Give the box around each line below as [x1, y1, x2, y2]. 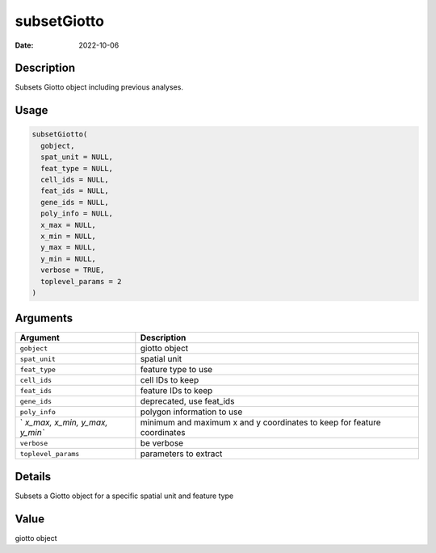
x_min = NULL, [40, 231, 97, 241]
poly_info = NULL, [40, 209, 113, 218]
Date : [15, 40, 34, 50]
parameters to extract [140, 448, 223, 459]
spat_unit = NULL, [40, 153, 113, 161]
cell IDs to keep [140, 375, 199, 386]
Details [15, 469, 52, 484]
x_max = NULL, [40, 220, 97, 229]
